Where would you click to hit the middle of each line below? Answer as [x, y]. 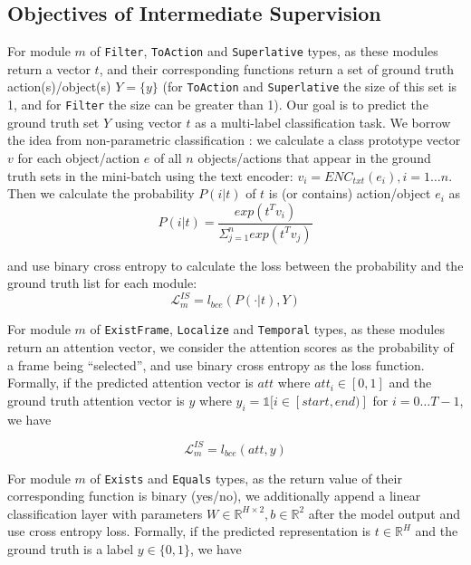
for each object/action [79, 157]
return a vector [49, 68]
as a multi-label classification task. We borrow [323, 122]
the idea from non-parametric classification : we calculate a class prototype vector [234, 140]
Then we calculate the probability [101, 193]
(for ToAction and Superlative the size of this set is [310, 86]
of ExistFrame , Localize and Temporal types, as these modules [267, 329]
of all [168, 157]
